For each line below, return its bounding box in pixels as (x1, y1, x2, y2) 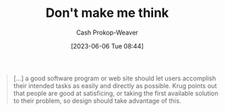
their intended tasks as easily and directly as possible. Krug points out (13, 81, 217, 89)
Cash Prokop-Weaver (75, 28, 139, 37)
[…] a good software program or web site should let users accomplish (13, 74, 217, 82)
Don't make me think (45, 5, 169, 21)
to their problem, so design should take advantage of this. (13, 97, 181, 105)
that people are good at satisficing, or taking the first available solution (13, 89, 219, 97)
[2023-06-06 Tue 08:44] (71, 42, 144, 50)
